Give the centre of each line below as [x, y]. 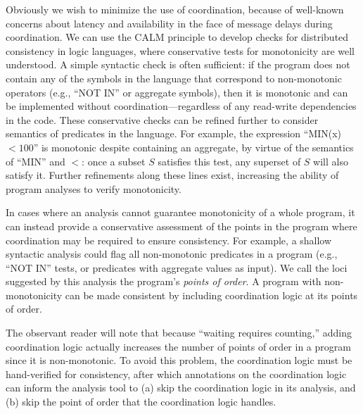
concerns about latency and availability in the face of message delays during [169, 23]
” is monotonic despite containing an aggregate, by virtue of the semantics [193, 147]
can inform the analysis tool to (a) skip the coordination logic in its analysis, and [181, 388]
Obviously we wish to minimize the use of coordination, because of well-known [175, 9]
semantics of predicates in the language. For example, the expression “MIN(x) [174, 133]
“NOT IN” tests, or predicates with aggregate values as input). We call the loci [177, 267]
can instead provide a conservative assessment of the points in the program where [181, 226]
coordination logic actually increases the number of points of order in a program [178, 346]
